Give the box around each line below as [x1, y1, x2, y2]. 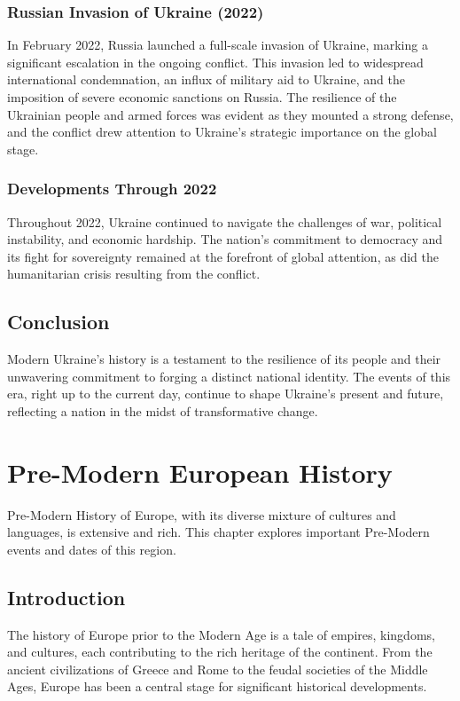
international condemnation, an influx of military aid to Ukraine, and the [7, 70, 405, 89]
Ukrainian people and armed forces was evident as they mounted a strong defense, [7, 105, 454, 123]
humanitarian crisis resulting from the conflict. [7, 264, 261, 283]
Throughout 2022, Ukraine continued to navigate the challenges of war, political [7, 212, 442, 231]
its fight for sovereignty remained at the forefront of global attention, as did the [7, 247, 439, 265]
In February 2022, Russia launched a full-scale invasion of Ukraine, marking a [7, 35, 428, 54]
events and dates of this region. [7, 540, 176, 558]
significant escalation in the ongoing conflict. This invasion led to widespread [7, 52, 424, 71]
